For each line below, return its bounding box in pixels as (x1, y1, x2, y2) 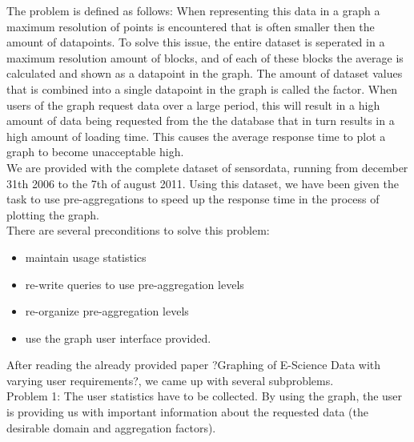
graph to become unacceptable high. (6, 143, 184, 160)
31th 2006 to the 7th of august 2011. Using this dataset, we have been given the (6, 175, 399, 191)
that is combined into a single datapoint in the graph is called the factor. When (6, 80, 397, 97)
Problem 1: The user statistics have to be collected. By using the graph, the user (6, 388, 403, 404)
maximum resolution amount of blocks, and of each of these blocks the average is (6, 49, 404, 66)
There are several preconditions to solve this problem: (6, 222, 270, 239)
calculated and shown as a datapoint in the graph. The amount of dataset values (6, 65, 403, 82)
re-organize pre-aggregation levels (25, 303, 189, 319)
